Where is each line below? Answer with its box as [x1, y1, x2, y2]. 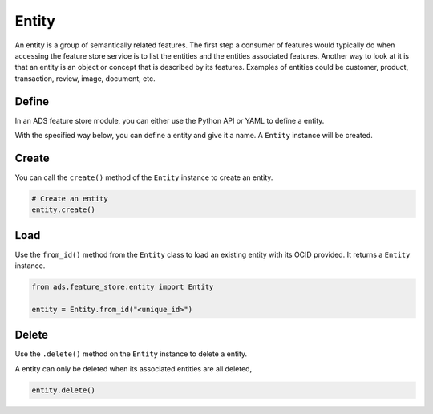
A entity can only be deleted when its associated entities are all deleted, [14, 363, 253, 373]
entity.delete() [31, 385, 96, 395]
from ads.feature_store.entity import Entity [31, 282, 214, 292]
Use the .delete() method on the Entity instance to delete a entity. [14, 349, 248, 359]
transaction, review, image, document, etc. [14, 73, 156, 83]
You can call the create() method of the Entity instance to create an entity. [14, 172, 273, 182]
